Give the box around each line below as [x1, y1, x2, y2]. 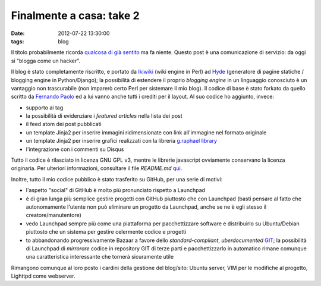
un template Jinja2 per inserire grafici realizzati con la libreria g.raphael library [26, 137, 217, 144]
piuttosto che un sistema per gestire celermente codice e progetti [26, 228, 187, 235]
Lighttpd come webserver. [11, 272, 75, 279]
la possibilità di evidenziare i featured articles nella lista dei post [26, 112, 182, 120]
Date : [11, 30, 25, 37]
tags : [11, 37, 24, 45]
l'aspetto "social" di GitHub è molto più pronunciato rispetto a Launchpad [26, 187, 205, 194]
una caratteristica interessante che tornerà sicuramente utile [26, 253, 174, 260]
